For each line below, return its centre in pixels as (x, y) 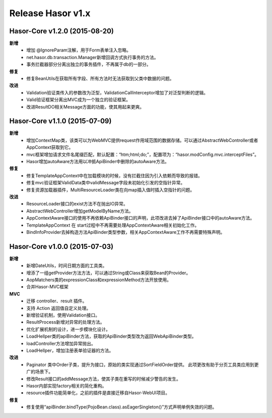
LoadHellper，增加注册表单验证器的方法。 (70, 350)
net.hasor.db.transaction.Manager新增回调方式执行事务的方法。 (92, 57)
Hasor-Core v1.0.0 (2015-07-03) (61, 247)
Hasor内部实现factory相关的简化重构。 (66, 386)
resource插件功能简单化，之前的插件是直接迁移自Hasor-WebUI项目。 (98, 393)
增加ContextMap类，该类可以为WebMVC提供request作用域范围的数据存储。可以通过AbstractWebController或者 (142, 140)
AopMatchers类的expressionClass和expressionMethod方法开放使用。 (99, 280)
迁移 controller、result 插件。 (57, 301)
